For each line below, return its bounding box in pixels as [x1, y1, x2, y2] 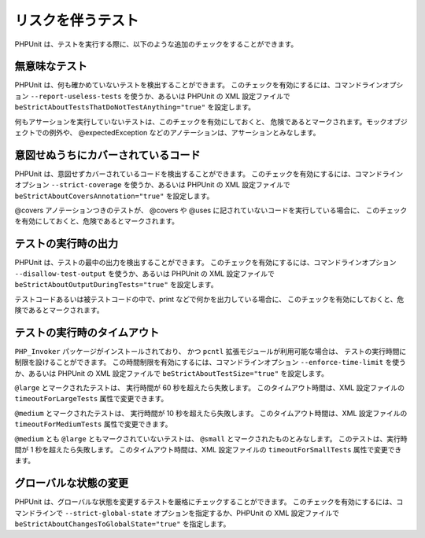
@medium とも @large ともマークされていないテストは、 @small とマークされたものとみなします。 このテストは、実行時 [14, 433, 408, 444]
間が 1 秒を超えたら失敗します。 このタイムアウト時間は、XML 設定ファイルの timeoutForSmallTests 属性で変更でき [14, 444, 402, 454]
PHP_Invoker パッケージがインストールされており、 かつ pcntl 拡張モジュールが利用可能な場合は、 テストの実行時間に [14, 346, 407, 356]
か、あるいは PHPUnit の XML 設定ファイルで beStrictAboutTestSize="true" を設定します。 [14, 368, 329, 378]
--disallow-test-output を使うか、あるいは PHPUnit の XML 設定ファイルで [14, 268, 275, 278]
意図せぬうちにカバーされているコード [14, 148, 201, 161]
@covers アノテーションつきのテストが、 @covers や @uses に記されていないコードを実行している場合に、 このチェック [14, 205, 408, 216]
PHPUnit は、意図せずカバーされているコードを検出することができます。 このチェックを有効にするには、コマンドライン [14, 169, 404, 179]
